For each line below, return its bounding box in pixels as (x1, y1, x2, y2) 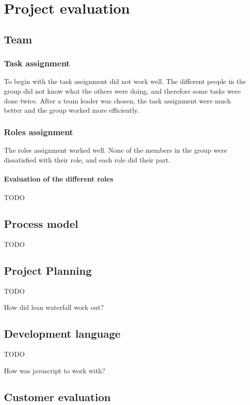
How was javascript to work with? (4, 365, 105, 375)
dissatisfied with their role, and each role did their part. (4, 154, 170, 164)
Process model (4, 216, 79, 231)
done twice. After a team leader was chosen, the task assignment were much (4, 95, 231, 105)
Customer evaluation (4, 389, 111, 404)
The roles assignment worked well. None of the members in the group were (4, 144, 227, 155)
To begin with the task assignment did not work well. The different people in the (4, 76, 246, 86)
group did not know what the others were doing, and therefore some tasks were (4, 85, 241, 96)
